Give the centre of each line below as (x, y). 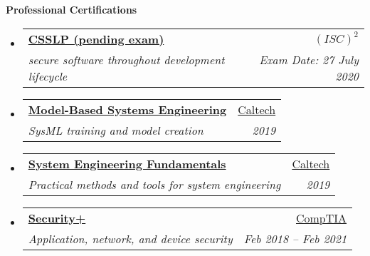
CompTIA (321, 217)
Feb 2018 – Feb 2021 (295, 238)
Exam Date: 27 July (309, 59)
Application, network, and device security (130, 238)
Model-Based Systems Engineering (127, 109)
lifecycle (48, 76)
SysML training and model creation (116, 130)
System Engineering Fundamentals (127, 163)
